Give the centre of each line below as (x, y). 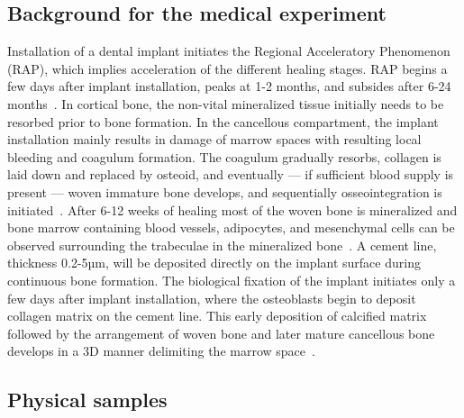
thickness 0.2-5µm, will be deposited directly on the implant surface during (214, 263)
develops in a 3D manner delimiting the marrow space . (161, 351)
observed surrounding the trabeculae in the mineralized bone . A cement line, (222, 245)
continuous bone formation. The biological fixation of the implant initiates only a (232, 280)
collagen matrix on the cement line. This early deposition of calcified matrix (217, 316)
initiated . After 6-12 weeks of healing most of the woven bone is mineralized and (232, 209)
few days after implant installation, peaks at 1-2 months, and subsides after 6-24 (229, 86)
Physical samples (87, 400)
